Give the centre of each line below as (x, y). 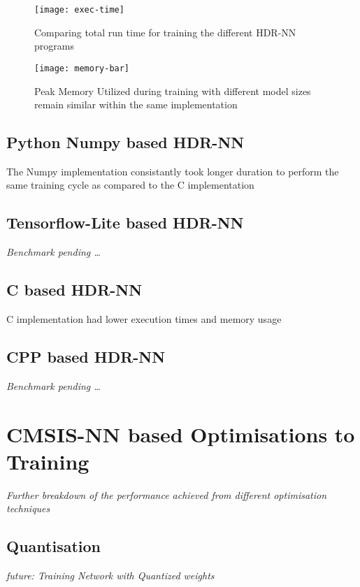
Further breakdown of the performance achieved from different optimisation (167, 494)
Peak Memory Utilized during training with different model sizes (173, 90)
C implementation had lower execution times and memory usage (144, 319)
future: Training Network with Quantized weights (110, 575)
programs (54, 46)
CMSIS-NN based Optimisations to (181, 434)
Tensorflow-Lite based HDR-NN (125, 223)
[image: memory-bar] (82, 68)
